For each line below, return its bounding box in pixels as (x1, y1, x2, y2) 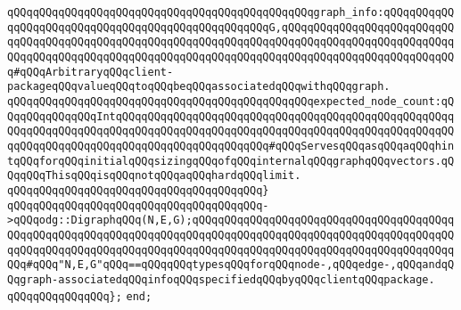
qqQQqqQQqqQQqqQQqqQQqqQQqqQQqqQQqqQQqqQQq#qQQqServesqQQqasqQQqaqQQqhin (7, 139, 455, 152)
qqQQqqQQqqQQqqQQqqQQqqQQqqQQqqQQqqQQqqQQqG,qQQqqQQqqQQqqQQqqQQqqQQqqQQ (7, 20, 455, 34)
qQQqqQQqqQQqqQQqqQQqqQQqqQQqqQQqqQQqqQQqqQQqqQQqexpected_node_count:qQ (7, 94, 455, 108)
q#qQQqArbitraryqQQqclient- (7, 65, 174, 78)
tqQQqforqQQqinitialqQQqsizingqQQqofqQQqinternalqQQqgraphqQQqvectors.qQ (7, 154, 455, 167)
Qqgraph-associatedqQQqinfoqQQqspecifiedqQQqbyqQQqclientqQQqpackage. (7, 273, 435, 286)
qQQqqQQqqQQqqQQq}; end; (7, 290, 152, 304)
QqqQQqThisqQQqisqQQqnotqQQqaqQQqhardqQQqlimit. (7, 169, 301, 183)
